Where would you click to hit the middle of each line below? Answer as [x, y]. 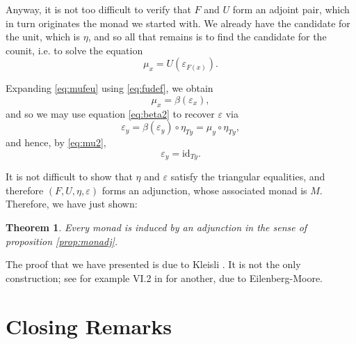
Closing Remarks [89, 326]
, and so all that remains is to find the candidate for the [207, 37]
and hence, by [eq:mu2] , [56, 142]
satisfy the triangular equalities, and [248, 177]
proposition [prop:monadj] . [62, 241]
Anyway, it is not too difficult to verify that [98, 9]
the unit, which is [43, 37]
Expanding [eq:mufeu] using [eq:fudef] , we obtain [110, 88]
